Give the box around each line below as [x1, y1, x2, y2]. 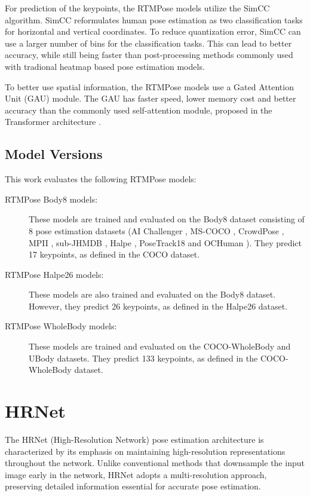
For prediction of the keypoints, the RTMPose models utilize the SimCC [5, 2, 270, 14]
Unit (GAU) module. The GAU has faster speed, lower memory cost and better [5, 92, 296, 105]
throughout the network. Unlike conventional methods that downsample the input [5, 457, 305, 469]
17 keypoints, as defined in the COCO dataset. [29, 248, 200, 261]
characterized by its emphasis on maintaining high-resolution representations [5, 445, 286, 457]
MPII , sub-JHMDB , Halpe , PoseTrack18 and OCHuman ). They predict [29, 236, 302, 249]
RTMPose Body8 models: [5, 192, 98, 205]
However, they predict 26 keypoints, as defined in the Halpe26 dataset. [29, 299, 288, 312]
